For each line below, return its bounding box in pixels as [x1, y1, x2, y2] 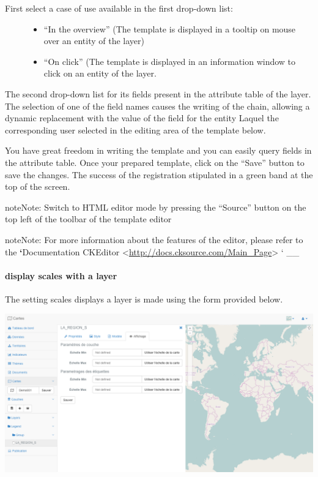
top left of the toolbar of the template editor [5, 212, 172, 225]
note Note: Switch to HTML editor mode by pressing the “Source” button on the [5, 200, 306, 213]
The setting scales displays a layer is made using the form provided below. [5, 292, 283, 305]
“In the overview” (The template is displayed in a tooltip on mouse [43, 22, 296, 35]
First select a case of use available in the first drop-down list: [5, 2, 233, 14]
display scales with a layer [5, 269, 117, 282]
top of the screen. [5, 180, 70, 193]
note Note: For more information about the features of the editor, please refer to [5, 233, 303, 246]
